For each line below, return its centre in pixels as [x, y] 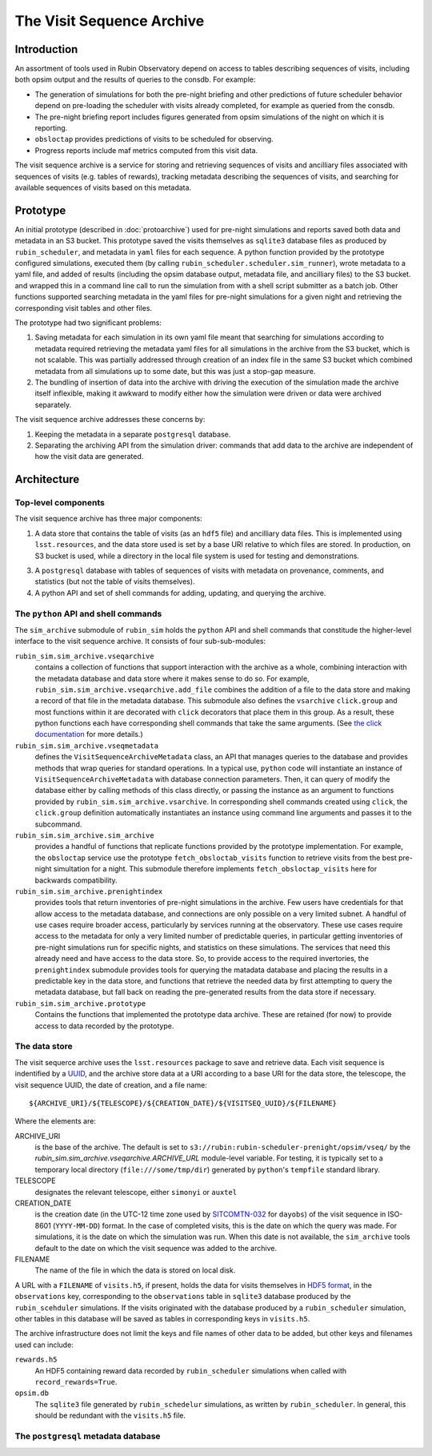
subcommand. [58, 824]
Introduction [46, 49]
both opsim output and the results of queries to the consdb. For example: [135, 79]
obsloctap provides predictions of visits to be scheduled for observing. [154, 139]
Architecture [47, 479]
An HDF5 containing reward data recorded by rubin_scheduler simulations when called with [191, 1370]
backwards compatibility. [76, 880]
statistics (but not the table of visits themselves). [115, 581]
